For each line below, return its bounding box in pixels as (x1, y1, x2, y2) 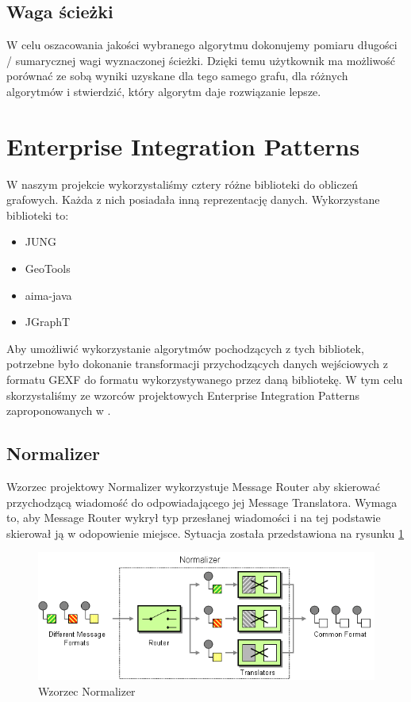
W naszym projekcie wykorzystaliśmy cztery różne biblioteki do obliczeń (6, 175, 358, 192)
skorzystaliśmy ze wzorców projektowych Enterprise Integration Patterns (6, 386, 360, 403)
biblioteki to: (6, 206, 69, 223)
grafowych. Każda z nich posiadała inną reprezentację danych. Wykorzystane (6, 191, 380, 208)
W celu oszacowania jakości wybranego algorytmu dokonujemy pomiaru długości (6, 36, 398, 53)
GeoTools (25, 260, 71, 277)
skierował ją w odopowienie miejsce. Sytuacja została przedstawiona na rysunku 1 (6, 524, 405, 541)
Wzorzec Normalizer (38, 682, 136, 699)
